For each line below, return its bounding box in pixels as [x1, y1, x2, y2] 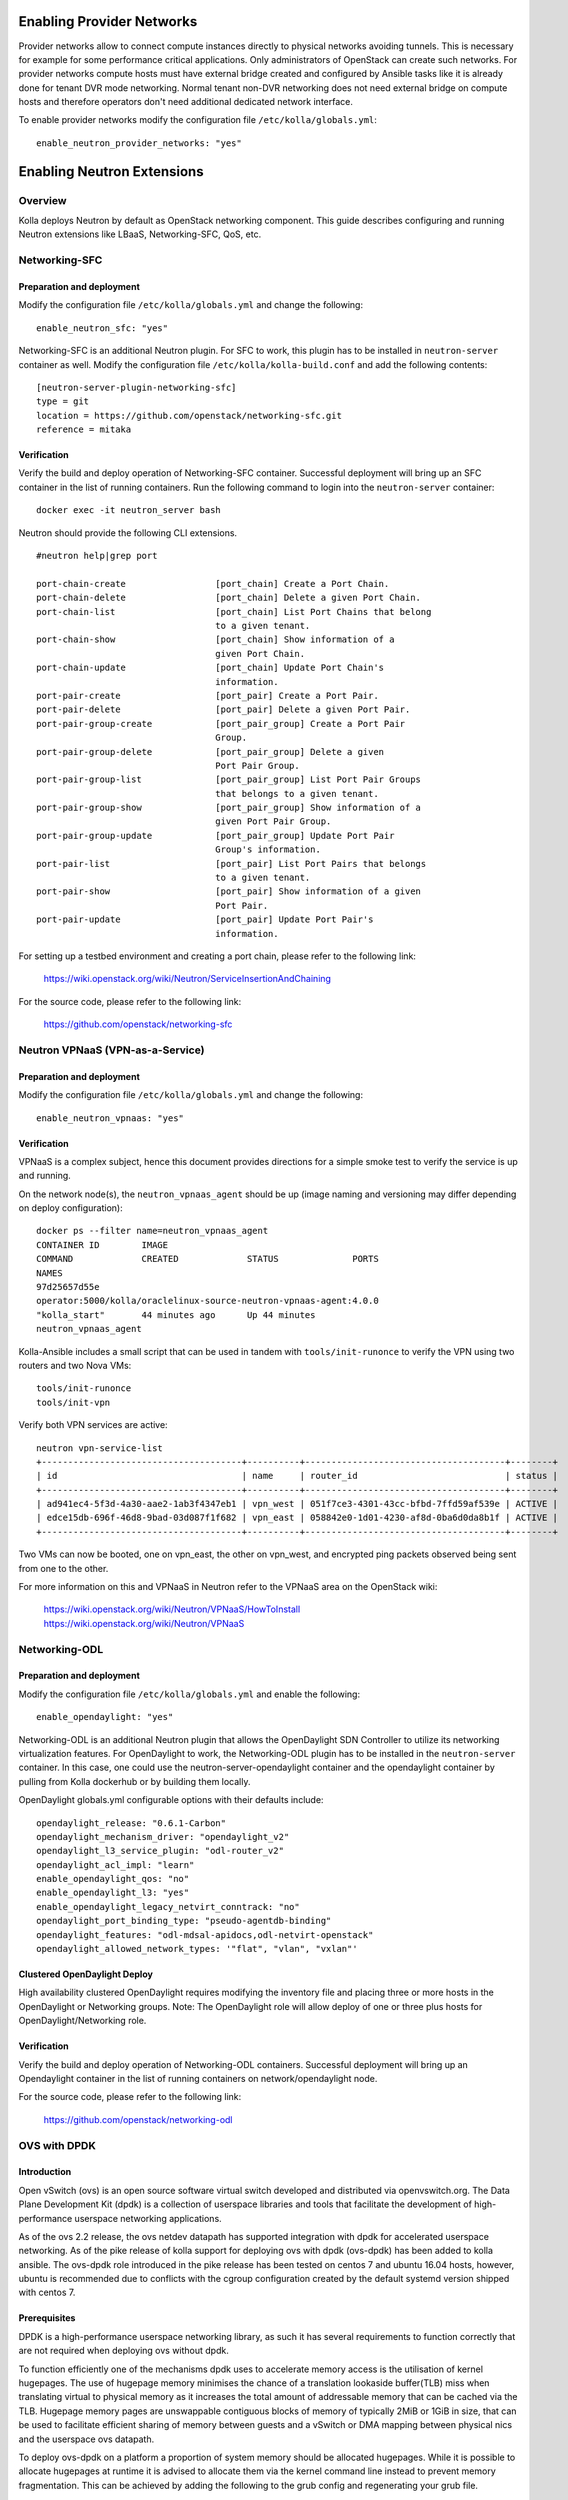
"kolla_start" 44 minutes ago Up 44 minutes [36, 1309, 316, 1320]
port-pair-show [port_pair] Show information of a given [36, 886, 422, 897]
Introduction [18, 2166, 72, 2178]
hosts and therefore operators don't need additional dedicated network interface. [18, 96, 354, 108]
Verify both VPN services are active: [18, 1419, 169, 1431]
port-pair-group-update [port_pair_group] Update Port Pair [36, 830, 395, 841]
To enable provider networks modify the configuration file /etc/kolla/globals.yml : [18, 114, 377, 126]
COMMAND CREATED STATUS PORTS [36, 1253, 379, 1265]
